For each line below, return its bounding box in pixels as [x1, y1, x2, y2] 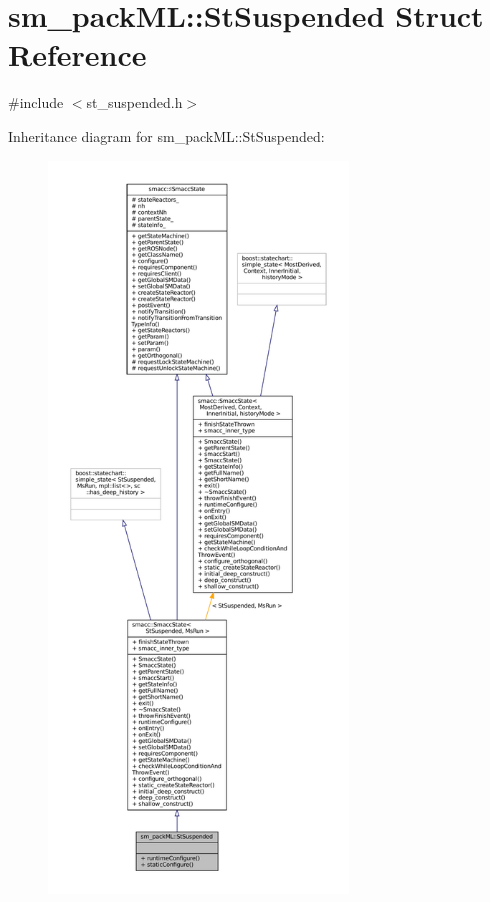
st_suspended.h [86, 92, 183, 113]
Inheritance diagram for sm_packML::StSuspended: [8, 125, 325, 146]
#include [8, 92, 64, 113]
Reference [8, 34, 147, 75]
